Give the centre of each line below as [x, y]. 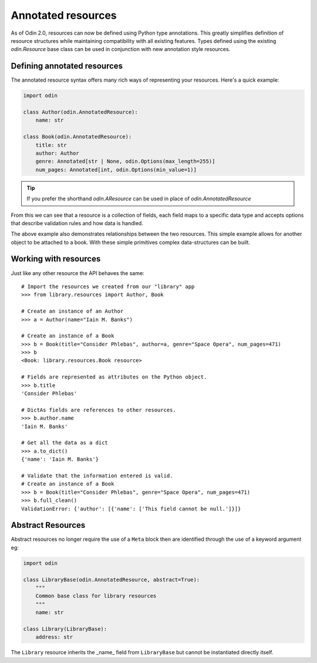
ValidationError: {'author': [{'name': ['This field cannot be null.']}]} [131, 509]
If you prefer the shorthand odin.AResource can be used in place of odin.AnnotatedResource [139, 199]
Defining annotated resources [67, 66]
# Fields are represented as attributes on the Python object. [114, 377]
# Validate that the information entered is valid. [97, 476]
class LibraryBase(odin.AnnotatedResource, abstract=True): [112, 580]
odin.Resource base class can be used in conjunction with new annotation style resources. [121, 49]
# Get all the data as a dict [65, 443]
